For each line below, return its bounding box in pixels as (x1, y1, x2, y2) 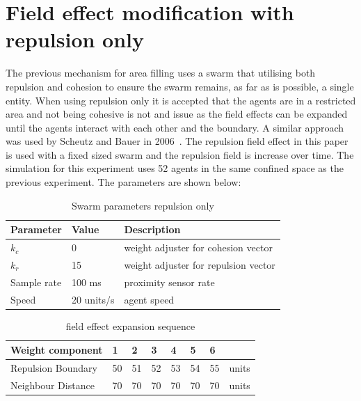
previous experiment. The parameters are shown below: (6, 175, 241, 189)
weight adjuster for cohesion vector (124, 240, 273, 255)
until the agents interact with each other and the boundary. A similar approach (6, 120, 344, 134)
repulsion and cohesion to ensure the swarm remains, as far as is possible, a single (6, 79, 354, 93)
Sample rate (10, 274, 62, 289)
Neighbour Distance (10, 378, 95, 392)
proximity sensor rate (124, 274, 215, 289)
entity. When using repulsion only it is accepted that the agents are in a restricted (6, 93, 356, 107)
